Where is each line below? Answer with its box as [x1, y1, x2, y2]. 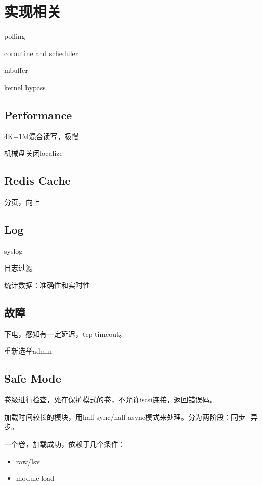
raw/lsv [16, 455, 40, 466]
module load [16, 473, 55, 483]
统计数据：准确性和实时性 [4, 280, 90, 290]
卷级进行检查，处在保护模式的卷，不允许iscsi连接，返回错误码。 [4, 394, 217, 405]
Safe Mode [4, 370, 61, 386]
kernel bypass [4, 82, 46, 92]
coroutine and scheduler [4, 47, 78, 58]
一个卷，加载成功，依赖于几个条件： [4, 439, 125, 449]
